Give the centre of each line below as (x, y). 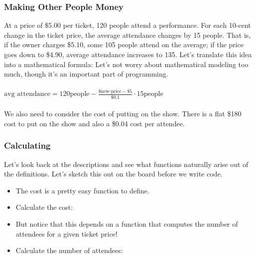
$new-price (110, 92)
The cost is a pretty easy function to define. (82, 190)
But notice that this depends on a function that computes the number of (127, 224)
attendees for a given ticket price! (66, 233)
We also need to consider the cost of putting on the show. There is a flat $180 (123, 114)
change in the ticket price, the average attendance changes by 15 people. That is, (128, 35)
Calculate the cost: (44, 207)
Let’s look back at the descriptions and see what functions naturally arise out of (126, 164)
